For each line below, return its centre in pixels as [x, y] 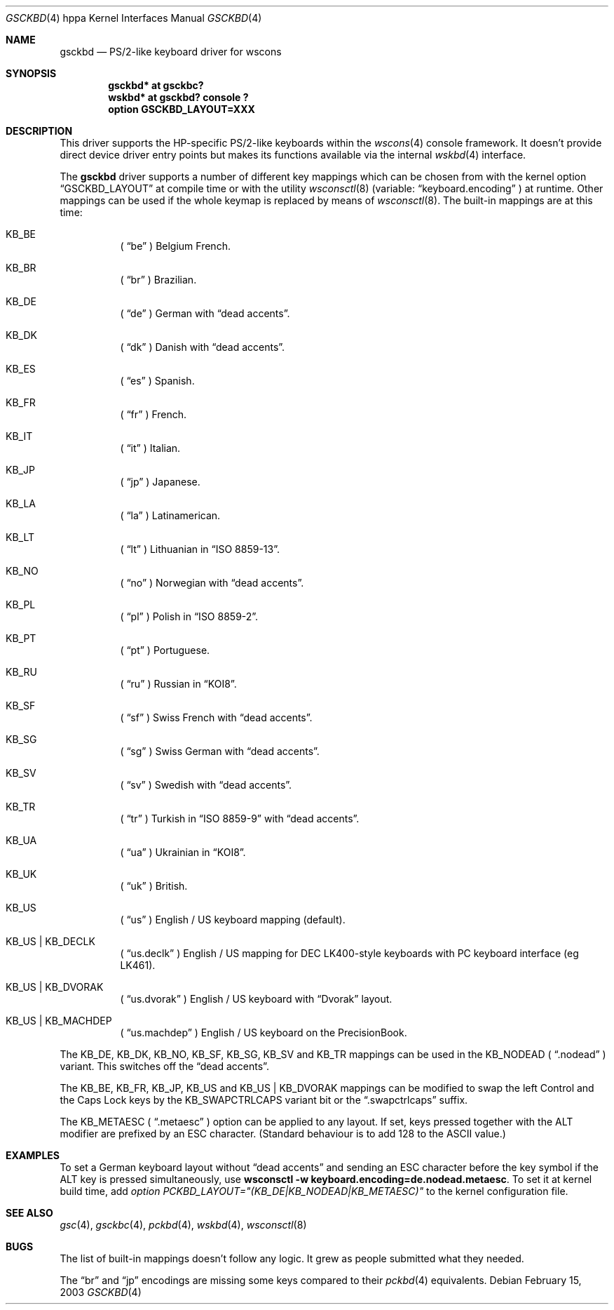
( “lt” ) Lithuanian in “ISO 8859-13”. [200, 549]
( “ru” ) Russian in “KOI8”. [178, 684]
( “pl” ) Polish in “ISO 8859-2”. [189, 616]
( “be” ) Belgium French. [175, 246]
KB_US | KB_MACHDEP [59, 1021]
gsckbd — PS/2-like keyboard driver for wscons [171, 52]
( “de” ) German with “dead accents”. [205, 313]
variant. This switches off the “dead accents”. [164, 1066]
